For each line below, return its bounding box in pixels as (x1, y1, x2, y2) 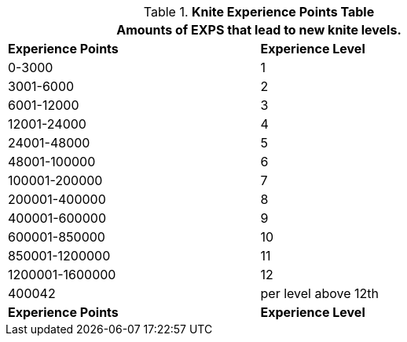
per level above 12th (260, 286, 379, 301)
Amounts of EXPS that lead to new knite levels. (116, 22, 401, 38)
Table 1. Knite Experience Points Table (143, 4, 375, 20)
